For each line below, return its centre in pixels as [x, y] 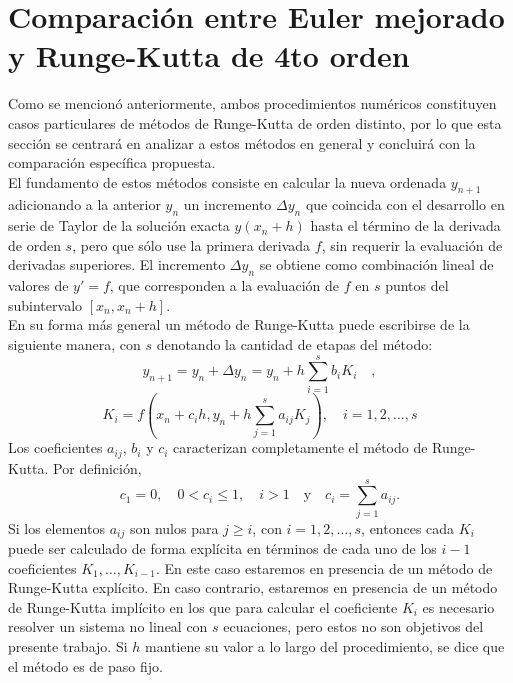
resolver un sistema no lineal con [108, 626]
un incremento [227, 204]
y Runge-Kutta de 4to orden [209, 55]
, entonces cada [408, 527]
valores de [38, 285]
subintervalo [45, 304]
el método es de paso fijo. [85, 665]
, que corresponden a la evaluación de [224, 285]
